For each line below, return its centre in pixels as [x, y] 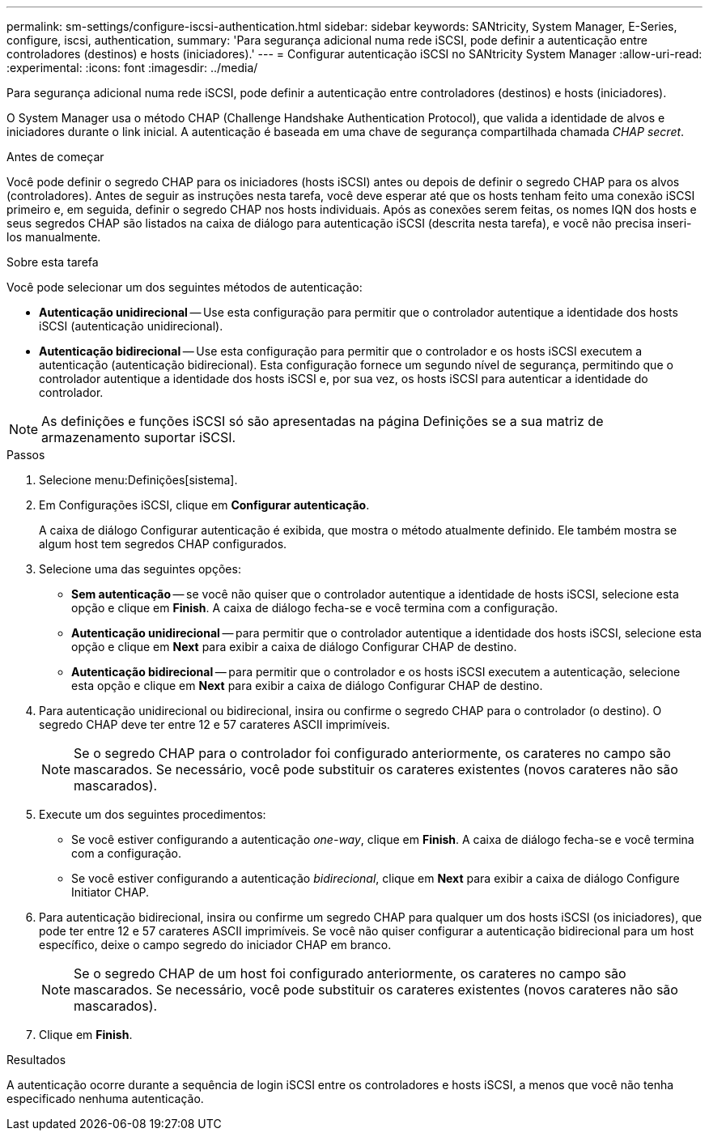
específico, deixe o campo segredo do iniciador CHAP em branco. [215, 945]
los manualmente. [54, 237]
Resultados [36, 1060]
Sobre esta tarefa [53, 262]
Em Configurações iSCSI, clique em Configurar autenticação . [204, 505]
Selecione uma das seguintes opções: [140, 569]
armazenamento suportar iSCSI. [139, 437]
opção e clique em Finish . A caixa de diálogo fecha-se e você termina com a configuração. [315, 608]
